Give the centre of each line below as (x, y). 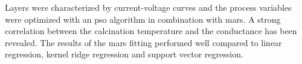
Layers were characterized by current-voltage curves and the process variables (148, 7)
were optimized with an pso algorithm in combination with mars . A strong (143, 19)
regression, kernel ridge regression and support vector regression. (124, 54)
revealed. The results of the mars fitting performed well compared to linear (143, 42)
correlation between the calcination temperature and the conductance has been (151, 31)
